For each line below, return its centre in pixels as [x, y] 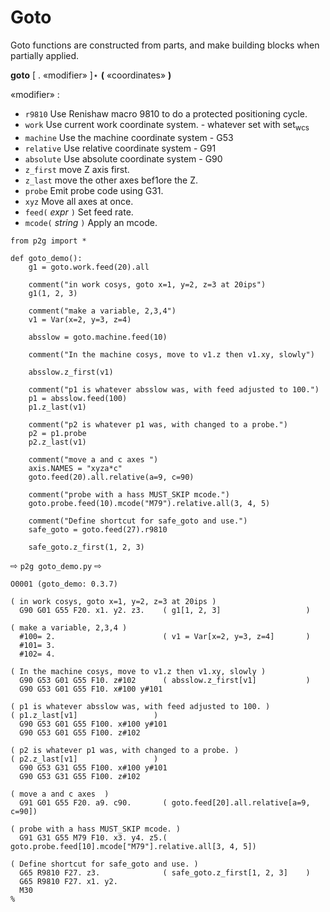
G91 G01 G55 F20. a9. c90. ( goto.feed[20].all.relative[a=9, [165, 802]
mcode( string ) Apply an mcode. [91, 222]
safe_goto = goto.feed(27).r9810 [98, 529]
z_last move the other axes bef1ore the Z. [111, 180]
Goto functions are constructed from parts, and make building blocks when [165, 45]
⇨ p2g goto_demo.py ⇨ [56, 565]
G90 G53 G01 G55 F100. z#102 [80, 732]
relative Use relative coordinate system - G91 [120, 148]
